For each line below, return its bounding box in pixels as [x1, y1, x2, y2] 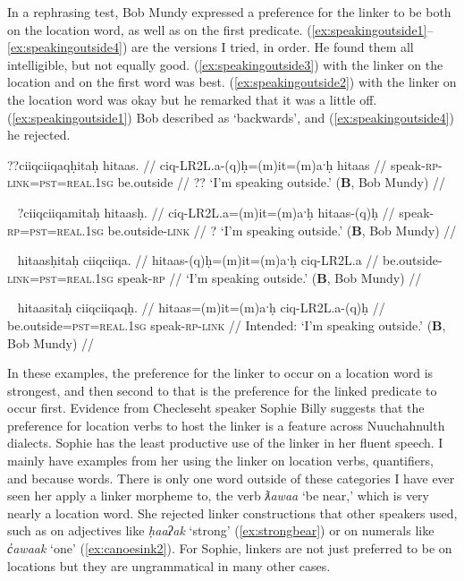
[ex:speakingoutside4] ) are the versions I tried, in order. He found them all [7, 38, 414, 56]
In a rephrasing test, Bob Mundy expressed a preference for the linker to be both [7, 3, 451, 21]
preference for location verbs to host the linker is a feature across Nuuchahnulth [7, 415, 445, 434]
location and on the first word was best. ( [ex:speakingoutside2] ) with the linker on [7, 73, 457, 91]
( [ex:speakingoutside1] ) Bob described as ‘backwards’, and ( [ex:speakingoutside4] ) [7, 107, 454, 126]
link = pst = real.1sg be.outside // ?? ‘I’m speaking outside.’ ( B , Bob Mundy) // [7, 173, 446, 192]
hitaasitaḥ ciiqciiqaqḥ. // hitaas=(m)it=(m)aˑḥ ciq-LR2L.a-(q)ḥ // [17, 298, 385, 317]
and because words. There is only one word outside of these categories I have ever [7, 468, 455, 487]
